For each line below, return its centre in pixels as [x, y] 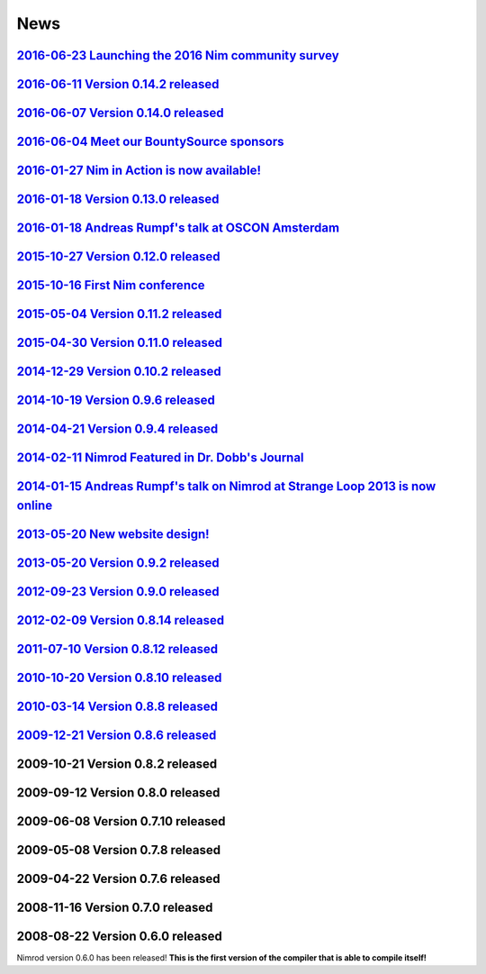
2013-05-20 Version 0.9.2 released [118, 563]
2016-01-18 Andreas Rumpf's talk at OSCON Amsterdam [178, 228]
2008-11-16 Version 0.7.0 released [115, 908]
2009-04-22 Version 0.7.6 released [118, 879]
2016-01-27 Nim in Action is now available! [139, 171]
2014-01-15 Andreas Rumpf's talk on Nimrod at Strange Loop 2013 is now [226, 487]
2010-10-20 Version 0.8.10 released [119, 677]
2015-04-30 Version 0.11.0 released [119, 343]
